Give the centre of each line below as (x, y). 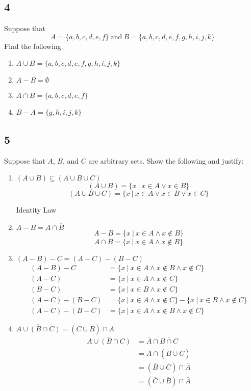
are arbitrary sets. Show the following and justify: (166, 160)
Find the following (33, 46)
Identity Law (36, 210)
